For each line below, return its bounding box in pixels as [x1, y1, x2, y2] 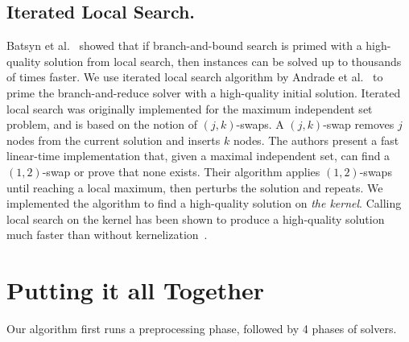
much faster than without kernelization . [6, 226, 208, 243]
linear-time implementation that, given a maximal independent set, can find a [6, 147, 390, 164]
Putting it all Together [6, 274, 265, 307]
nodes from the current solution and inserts [6, 131, 221, 148]
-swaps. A [236, 116, 284, 133]
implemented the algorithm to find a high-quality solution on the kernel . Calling [6, 195, 402, 212]
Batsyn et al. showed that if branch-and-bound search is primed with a [6, 37, 362, 54]
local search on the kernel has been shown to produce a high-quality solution [6, 210, 385, 227]
